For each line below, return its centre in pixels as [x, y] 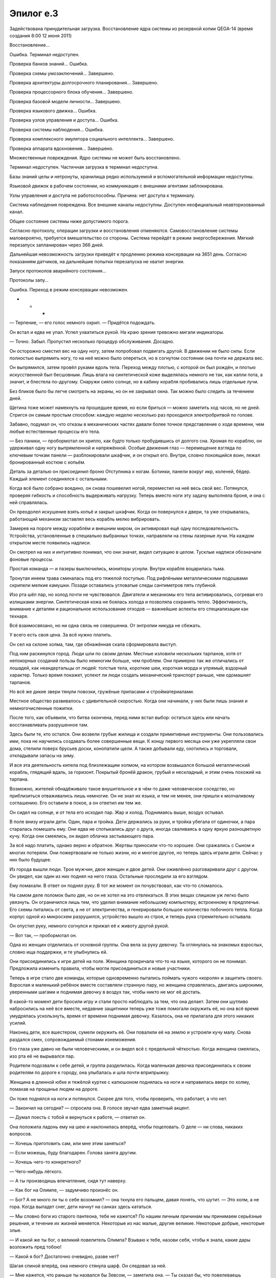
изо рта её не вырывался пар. [42, 1056]
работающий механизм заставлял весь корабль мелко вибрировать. [85, 519]
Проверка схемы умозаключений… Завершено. [62, 73]
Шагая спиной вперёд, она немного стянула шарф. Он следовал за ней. [88, 1266]
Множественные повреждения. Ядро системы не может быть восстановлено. [95, 158]
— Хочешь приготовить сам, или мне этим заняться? [68, 1143]
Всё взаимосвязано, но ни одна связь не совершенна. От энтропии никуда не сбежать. [106, 625]
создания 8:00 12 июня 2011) [41, 35]
